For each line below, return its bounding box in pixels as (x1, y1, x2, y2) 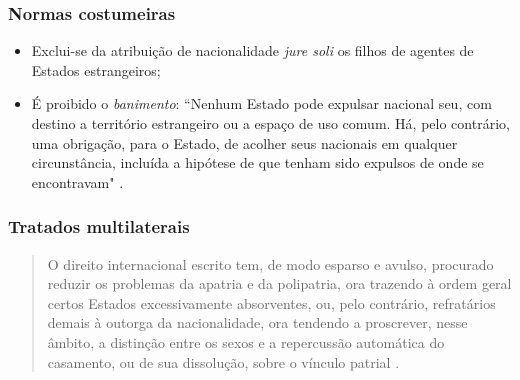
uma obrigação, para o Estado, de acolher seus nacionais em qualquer (31, 132, 458, 153)
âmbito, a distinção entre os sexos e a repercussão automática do (47, 331, 445, 352)
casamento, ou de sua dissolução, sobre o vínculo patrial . (47, 351, 400, 372)
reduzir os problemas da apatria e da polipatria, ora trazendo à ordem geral (47, 273, 512, 294)
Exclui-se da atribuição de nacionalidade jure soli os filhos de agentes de (31, 40, 474, 61)
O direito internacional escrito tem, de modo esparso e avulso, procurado (47, 253, 494, 274)
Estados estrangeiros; (31, 59, 161, 80)
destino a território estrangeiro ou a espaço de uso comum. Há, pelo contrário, (31, 113, 510, 133)
